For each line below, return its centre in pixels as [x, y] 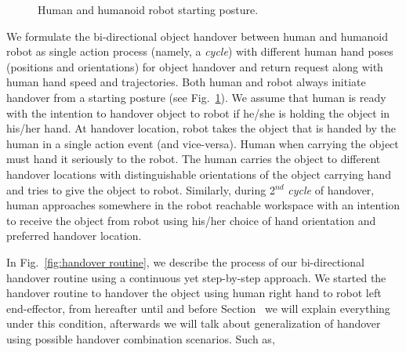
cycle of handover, [331, 189]
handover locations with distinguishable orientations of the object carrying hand [199, 174]
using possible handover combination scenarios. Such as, [141, 338]
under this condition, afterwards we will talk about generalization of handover [194, 323]
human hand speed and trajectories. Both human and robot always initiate [186, 82]
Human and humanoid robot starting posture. [148, 9]
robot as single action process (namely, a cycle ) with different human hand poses [200, 51]
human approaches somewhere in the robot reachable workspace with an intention [203, 205]
